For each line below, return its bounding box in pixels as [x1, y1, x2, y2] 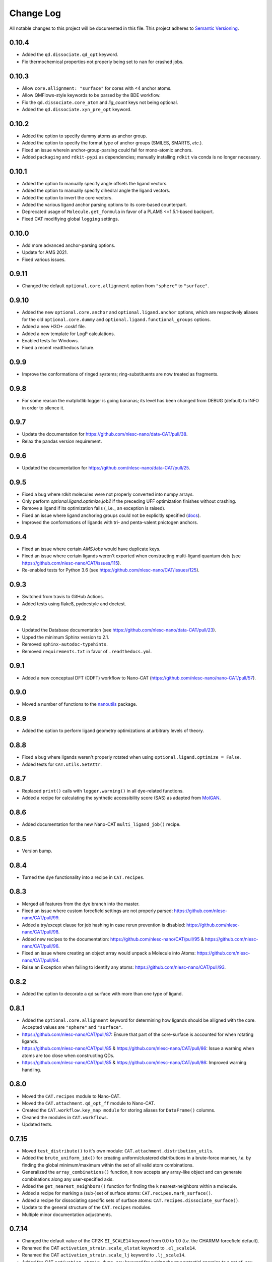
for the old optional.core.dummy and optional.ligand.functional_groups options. [22, 316, 211, 323]
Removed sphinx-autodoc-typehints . [22, 641, 108, 647]
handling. [22, 1067, 41, 1073]
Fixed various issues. [22, 256, 66, 262]
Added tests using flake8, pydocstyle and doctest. [22, 601, 126, 607]
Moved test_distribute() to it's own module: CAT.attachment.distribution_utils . [22, 1148, 214, 1154]
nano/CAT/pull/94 [22, 957, 59, 963]
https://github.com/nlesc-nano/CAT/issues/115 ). [22, 560, 121, 566]
